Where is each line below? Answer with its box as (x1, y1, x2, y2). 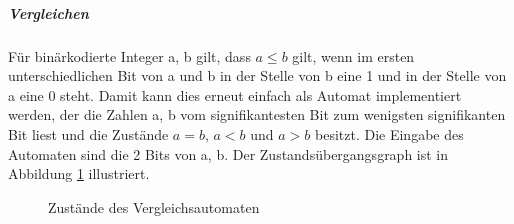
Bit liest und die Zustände (8, 123, 169, 144)
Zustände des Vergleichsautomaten (48, 196, 260, 217)
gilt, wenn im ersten (292, 45, 415, 66)
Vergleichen (8, 2, 89, 23)
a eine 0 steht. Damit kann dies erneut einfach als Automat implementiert (8, 84, 462, 105)
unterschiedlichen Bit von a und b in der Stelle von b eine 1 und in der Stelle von (8, 65, 507, 86)
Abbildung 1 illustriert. (8, 163, 150, 184)
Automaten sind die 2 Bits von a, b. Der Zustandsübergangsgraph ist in (8, 143, 449, 164)
